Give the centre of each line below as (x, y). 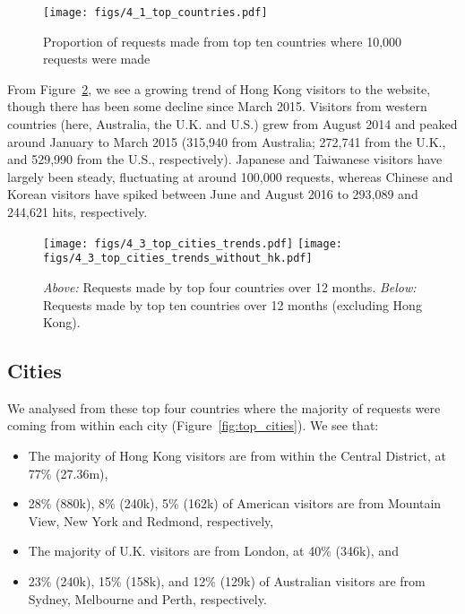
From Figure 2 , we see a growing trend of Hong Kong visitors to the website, (219, 88)
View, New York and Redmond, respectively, (151, 520)
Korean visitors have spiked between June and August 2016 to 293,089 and (213, 194)
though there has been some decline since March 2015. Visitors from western (217, 106)
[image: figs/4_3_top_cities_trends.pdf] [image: (193, 243)
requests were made (97, 59)
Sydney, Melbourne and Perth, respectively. (147, 598)
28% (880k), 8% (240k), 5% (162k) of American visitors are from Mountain (235, 503)
